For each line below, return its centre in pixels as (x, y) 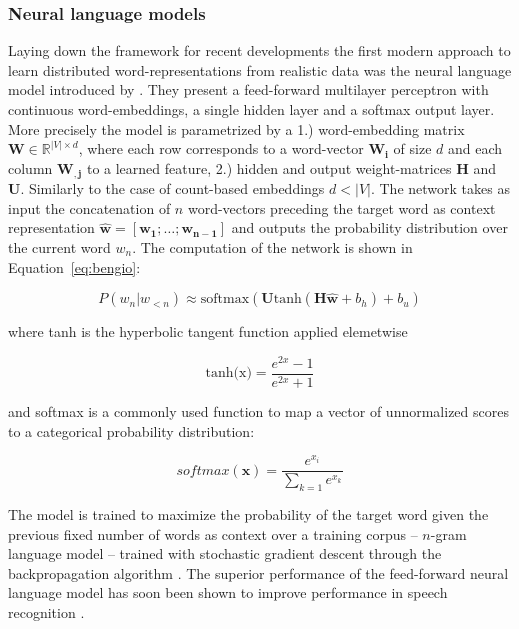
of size (412, 148)
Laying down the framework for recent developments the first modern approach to (259, 50)
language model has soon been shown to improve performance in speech (228, 592)
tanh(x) (228, 373)
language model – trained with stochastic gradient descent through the (225, 553)
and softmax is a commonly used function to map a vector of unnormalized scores (258, 410)
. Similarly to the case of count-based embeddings (172, 188)
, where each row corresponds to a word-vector (221, 148)
